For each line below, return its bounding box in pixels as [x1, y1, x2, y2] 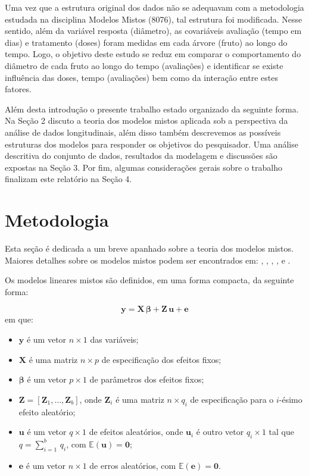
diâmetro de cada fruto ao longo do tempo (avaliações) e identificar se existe [5, 59, 283, 71]
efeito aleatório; [18, 405, 76, 418]
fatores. [5, 83, 32, 95]
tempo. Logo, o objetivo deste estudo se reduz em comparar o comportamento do [5, 48, 301, 60]
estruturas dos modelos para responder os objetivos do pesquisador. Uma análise [5, 137, 298, 150]
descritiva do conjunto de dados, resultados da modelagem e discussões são [5, 149, 277, 162]
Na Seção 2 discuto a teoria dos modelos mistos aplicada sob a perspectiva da [5, 114, 288, 127]
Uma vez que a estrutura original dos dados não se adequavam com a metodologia [5, 1, 304, 13]
